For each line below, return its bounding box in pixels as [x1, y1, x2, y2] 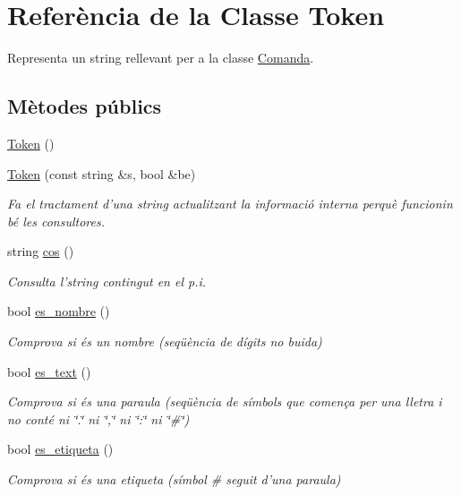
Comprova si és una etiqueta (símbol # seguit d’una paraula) [7, 470, 341, 489]
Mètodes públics [7, 92, 162, 120]
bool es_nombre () [7, 302, 110, 320]
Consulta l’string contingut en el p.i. [7, 271, 207, 290]
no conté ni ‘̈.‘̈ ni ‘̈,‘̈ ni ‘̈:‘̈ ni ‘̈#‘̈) [7, 409, 190, 428]
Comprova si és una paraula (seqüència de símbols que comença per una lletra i [7, 392, 442, 411]
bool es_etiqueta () [7, 440, 114, 458]
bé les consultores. [7, 211, 105, 230]
